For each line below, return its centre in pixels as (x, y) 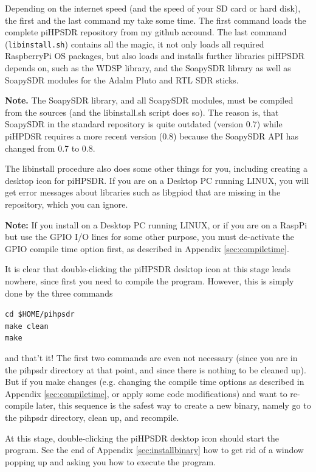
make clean (27, 326)
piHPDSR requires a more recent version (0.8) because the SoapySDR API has (152, 136)
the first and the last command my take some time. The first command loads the (156, 20)
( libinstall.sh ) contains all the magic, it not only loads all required (135, 44)
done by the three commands (59, 293)
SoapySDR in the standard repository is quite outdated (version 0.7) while (144, 124)
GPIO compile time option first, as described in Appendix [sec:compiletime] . (147, 248)
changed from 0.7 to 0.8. (50, 148)
